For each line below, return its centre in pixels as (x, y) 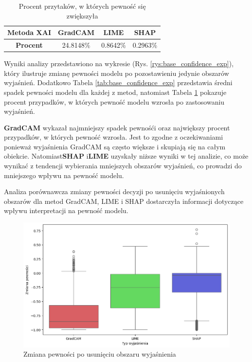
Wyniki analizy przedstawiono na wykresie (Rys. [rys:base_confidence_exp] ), (119, 63)
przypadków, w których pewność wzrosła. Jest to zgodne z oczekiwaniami (114, 137)
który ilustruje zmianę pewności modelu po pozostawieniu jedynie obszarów (117, 73)
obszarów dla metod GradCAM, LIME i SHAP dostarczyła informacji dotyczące (124, 201)
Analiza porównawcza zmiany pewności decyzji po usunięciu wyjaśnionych (114, 191)
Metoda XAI (29, 32)
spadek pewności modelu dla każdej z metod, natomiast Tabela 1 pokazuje (115, 92)
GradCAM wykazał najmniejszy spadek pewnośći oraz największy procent (117, 127)
